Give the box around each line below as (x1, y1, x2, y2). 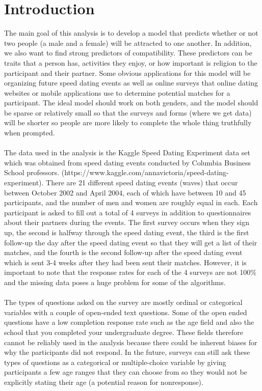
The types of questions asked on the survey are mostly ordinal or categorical (4, 297, 243, 308)
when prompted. (4, 127, 55, 138)
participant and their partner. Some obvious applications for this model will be (4, 67, 251, 78)
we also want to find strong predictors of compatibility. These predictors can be (4, 47, 252, 58)
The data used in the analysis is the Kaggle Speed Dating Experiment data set (4, 147, 251, 158)
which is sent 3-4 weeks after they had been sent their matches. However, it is (4, 257, 247, 267)
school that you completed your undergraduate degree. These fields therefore (4, 326, 244, 337)
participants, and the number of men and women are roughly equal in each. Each (4, 197, 258, 208)
